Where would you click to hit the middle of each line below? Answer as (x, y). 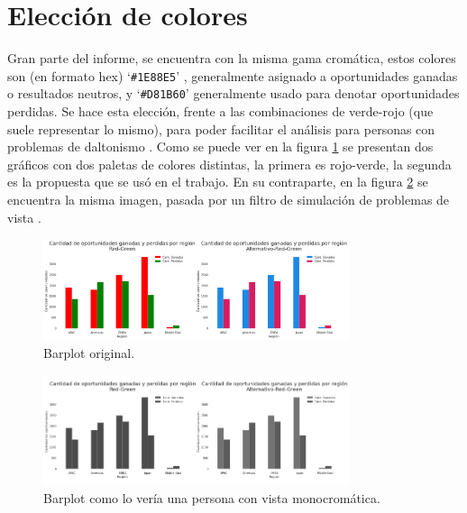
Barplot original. (89, 353)
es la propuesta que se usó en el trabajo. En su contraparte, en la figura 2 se (218, 182)
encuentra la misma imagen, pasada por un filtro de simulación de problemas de (229, 199)
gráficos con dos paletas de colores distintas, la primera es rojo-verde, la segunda (229, 164)
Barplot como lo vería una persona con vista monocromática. (212, 497)
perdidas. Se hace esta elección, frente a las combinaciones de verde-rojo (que (220, 111)
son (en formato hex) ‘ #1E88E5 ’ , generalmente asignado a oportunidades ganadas (233, 75)
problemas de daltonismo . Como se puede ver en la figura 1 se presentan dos (220, 147)
